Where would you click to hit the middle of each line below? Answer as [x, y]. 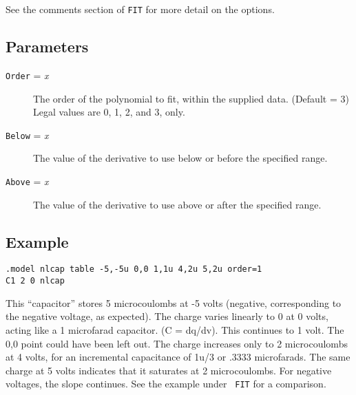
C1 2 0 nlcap [35, 281]
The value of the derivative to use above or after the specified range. [177, 204]
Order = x [27, 75]
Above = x [27, 181]
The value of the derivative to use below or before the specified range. [180, 158]
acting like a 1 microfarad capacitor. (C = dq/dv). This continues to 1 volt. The [175, 329]
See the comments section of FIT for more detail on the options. [140, 9]
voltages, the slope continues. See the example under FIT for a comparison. [166, 384]
